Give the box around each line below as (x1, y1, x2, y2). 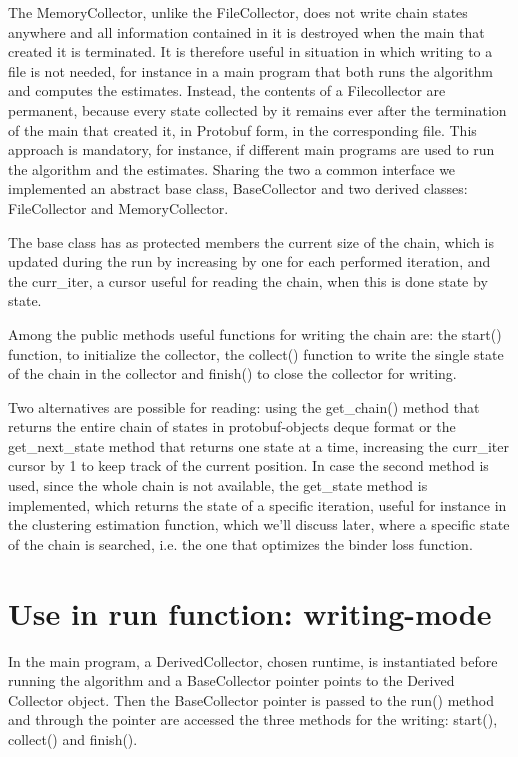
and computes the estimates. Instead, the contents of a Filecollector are (8, 80, 446, 101)
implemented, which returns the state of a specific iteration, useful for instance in (8, 494, 507, 515)
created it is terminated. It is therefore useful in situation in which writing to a (8, 41, 493, 62)
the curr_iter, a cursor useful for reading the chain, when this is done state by (8, 270, 488, 291)
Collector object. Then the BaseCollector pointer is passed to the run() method (8, 689, 494, 710)
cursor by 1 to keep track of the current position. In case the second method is (8, 455, 489, 476)
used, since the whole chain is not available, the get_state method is (8, 475, 428, 496)
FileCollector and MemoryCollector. (8, 197, 229, 218)
